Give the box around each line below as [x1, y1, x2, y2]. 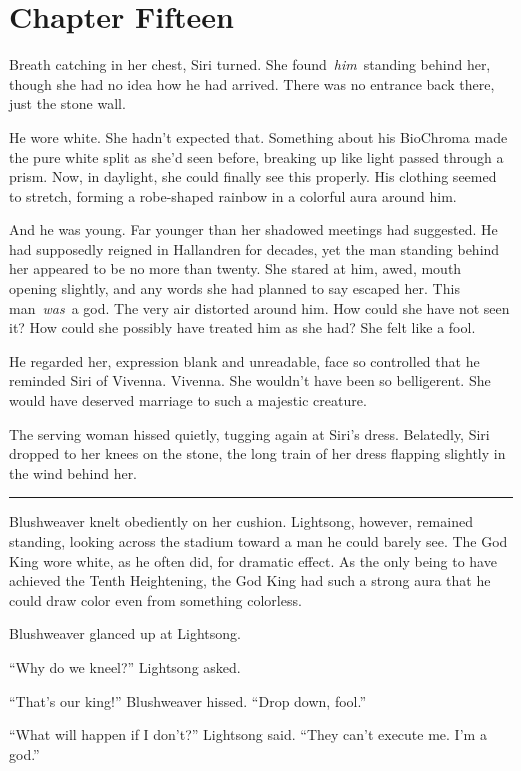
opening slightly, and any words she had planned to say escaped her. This [9, 278, 460, 299]
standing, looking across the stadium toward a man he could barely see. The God [9, 531, 508, 551]
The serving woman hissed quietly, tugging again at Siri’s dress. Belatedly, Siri [9, 423, 490, 444]
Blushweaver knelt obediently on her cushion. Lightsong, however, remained [9, 511, 473, 532]
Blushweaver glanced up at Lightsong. [9, 623, 241, 644]
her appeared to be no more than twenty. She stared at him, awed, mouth [9, 258, 462, 279]
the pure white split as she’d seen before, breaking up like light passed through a [9, 146, 504, 167]
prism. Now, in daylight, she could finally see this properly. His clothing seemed [9, 166, 497, 187]
